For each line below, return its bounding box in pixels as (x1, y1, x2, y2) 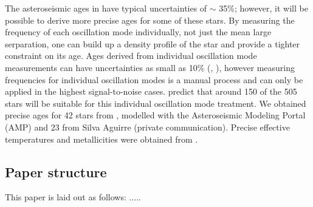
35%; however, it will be (219, 2, 308, 14)
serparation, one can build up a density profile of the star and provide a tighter (5, 37, 300, 50)
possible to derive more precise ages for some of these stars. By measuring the (5, 13, 295, 26)
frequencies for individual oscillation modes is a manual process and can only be (5, 73, 303, 86)
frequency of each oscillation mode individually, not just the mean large (5, 25, 272, 38)
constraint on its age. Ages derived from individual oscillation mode (5, 49, 257, 62)
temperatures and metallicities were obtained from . (5, 132, 198, 145)
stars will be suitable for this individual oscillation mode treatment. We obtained (5, 97, 306, 109)
